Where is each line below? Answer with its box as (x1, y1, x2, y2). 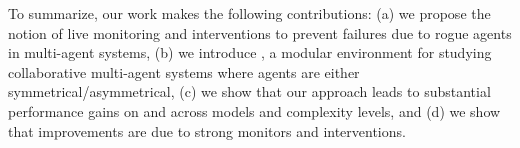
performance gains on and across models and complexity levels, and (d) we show (8, 100, 501, 121)
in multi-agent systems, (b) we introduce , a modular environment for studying (8, 42, 492, 63)
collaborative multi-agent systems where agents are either (8, 61, 360, 82)
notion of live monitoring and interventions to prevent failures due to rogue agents (8, 22, 512, 43)
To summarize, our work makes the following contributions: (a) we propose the (8, 3, 491, 23)
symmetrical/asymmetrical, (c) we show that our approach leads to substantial (8, 81, 491, 102)
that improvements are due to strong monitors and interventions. (8, 120, 406, 141)
